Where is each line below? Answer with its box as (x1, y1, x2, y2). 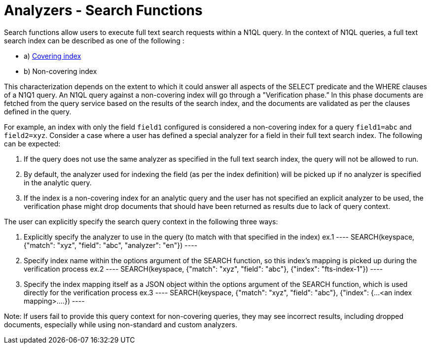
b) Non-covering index (24, 67, 97, 75)
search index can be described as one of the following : (4, 36, 184, 45)
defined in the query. (4, 107, 72, 116)
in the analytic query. (24, 178, 92, 187)
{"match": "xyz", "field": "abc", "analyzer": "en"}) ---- (24, 241, 198, 249)
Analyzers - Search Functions (4, 2, 203, 19)
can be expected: (4, 139, 61, 148)
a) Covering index (24, 51, 81, 60)
